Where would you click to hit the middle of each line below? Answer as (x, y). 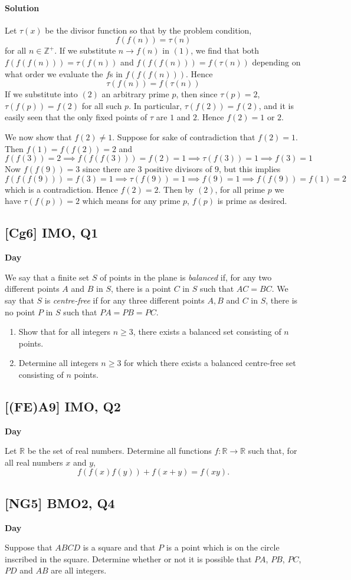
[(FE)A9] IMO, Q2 (63, 406)
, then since (197, 94)
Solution (22, 7)
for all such (102, 105)
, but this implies (250, 169)
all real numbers (34, 462)
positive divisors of (178, 169)
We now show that (38, 136)
